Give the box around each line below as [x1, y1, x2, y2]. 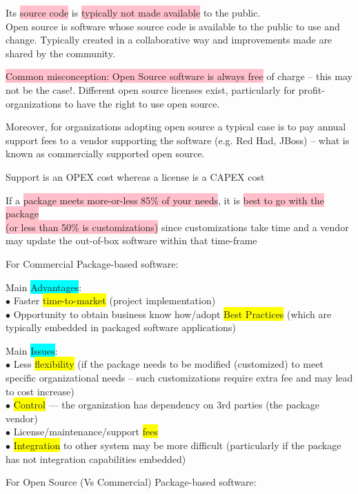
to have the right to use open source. [64, 96, 220, 110]
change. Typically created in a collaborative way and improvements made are [6, 32, 332, 47]
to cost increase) [6, 384, 74, 398]
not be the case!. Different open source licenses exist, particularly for [6, 82, 295, 97]
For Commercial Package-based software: [6, 256, 179, 270]
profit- [298, 82, 325, 97]
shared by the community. [6, 46, 115, 60]
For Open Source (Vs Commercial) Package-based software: [6, 475, 257, 489]
